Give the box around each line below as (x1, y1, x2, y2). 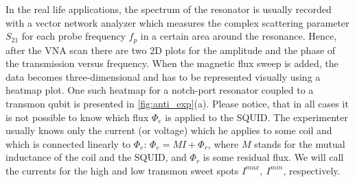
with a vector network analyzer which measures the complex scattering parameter (5, 15, 350, 29)
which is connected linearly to (5, 136, 131, 151)
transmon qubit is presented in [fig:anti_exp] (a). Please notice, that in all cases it (5, 96, 349, 111)
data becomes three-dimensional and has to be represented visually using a (5, 69, 321, 83)
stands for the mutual (254, 136, 345, 151)
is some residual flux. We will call (203, 150, 344, 164)
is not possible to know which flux (5, 109, 149, 124)
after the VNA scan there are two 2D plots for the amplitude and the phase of (5, 42, 336, 57)
